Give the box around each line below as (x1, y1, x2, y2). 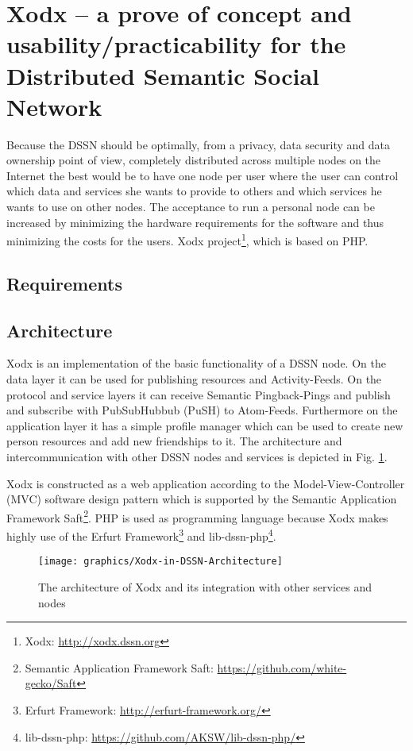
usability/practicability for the (6, 28, 346, 60)
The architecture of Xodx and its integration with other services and (38, 578, 372, 595)
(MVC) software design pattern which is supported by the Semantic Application (6, 491, 397, 507)
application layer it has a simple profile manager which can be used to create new (6, 417, 403, 433)
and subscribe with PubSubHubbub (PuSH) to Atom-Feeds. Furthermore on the (6, 402, 398, 418)
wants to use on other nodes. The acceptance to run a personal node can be (6, 198, 375, 215)
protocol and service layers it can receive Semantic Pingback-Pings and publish (6, 386, 391, 402)
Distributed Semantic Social (6, 59, 320, 91)
